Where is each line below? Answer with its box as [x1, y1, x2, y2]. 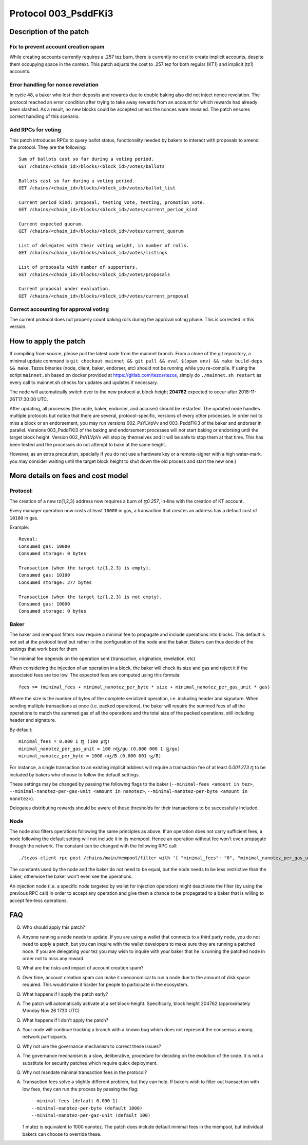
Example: [9, 524, 29, 530]
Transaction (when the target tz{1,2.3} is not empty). [18, 594, 162, 600]
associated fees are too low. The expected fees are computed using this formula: [9, 672, 181, 678]
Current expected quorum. [18, 221, 84, 227]
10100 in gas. [9, 515, 38, 521]
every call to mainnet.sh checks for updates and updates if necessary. [9, 379, 159, 386]
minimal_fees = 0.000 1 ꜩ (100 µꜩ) [18, 739, 110, 744]
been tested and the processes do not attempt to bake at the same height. [9, 441, 166, 447]
